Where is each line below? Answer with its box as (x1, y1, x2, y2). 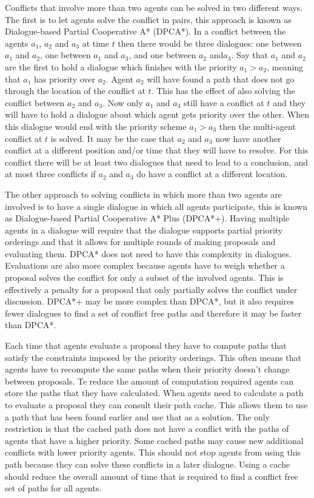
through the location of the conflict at (5, 84, 145, 97)
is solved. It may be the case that (50, 132, 175, 144)
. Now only (102, 96, 143, 109)
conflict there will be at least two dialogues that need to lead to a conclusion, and (5, 155, 308, 168)
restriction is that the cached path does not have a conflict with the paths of (5, 422, 289, 435)
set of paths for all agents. (5, 482, 102, 494)
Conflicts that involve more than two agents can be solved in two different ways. (5, 1, 303, 13)
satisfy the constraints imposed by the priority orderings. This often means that (5, 351, 301, 363)
